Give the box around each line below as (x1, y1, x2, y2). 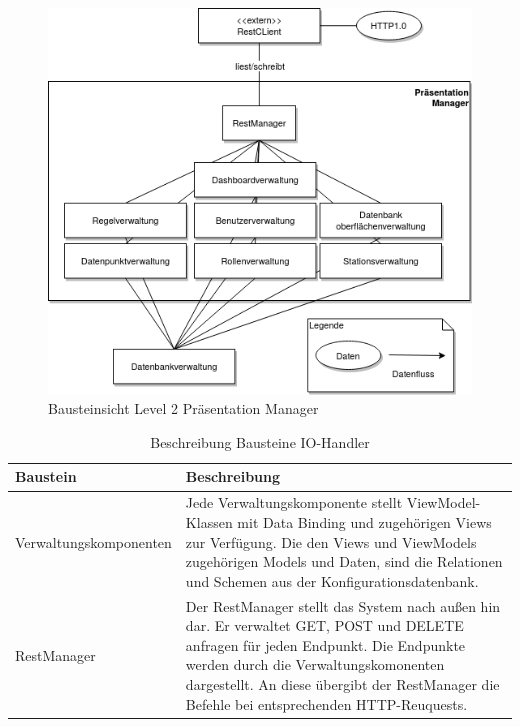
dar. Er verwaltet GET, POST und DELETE (185, 615, 464, 636)
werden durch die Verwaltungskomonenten (185, 654, 445, 675)
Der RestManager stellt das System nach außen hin (185, 595, 501, 616)
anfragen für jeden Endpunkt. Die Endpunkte (185, 634, 466, 655)
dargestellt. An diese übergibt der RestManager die (185, 673, 500, 694)
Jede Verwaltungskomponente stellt (185, 492, 403, 513)
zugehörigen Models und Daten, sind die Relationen (185, 551, 503, 572)
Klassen (185, 511, 233, 532)
